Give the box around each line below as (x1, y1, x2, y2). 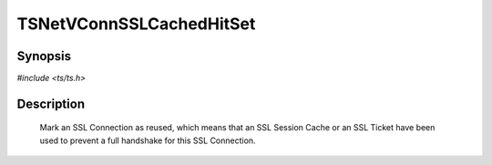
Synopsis (16, 48, 72, 64)
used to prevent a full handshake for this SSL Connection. (39, 135, 256, 146)
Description (16, 96, 86, 111)
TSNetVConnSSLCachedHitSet (16, 14, 256, 34)
